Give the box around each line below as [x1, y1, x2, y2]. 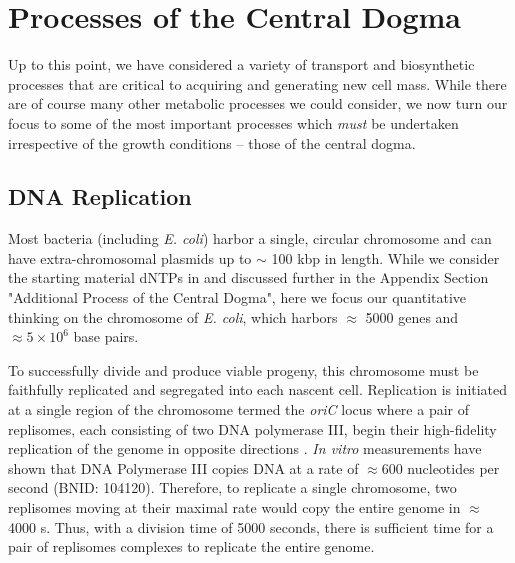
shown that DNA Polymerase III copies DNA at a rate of [8, 457, 359, 478]
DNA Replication [8, 181, 192, 212]
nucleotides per [407, 457, 500, 478]
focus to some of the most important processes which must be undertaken [8, 112, 459, 133]
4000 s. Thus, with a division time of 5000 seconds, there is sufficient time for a [8, 516, 494, 537]
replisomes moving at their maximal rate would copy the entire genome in [8, 497, 461, 518]
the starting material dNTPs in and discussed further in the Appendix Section [8, 267, 489, 288]
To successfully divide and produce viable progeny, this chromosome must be [8, 359, 479, 380]
